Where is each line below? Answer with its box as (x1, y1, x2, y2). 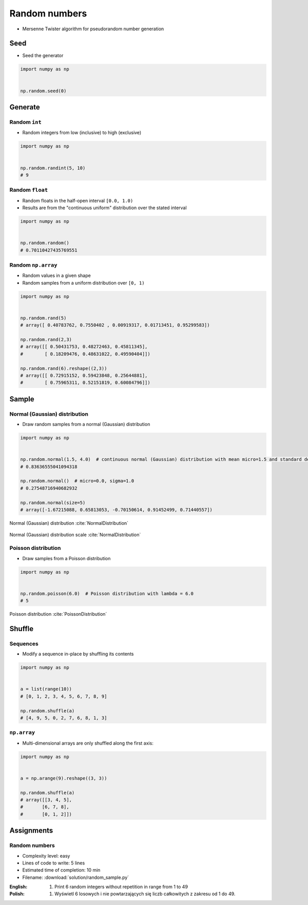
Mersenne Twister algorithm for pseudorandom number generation (22, 26, 164, 32)
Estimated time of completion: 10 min (22, 867, 101, 873)
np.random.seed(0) (20, 88, 67, 94)
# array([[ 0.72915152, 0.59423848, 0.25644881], (20, 373, 148, 378)
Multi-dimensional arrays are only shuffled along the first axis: (22, 740, 153, 746)
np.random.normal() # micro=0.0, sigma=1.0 (20, 478, 134, 484)
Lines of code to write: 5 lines (22, 860, 85, 866)
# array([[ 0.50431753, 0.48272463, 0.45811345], (20, 344, 148, 349)
